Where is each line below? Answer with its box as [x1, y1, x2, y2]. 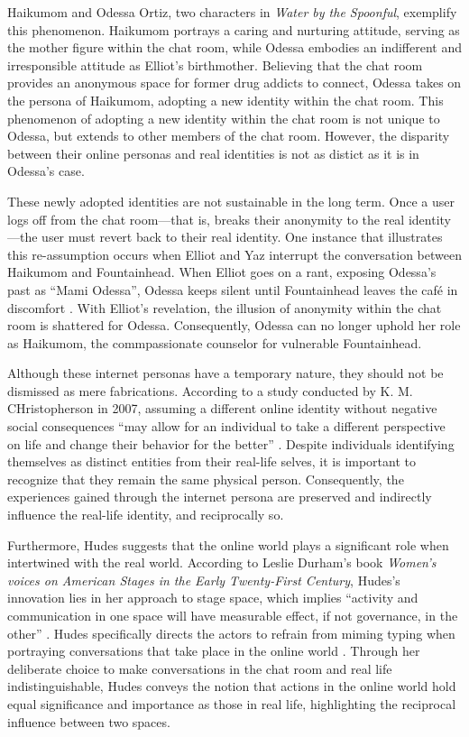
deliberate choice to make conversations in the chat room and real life [7, 659, 392, 677]
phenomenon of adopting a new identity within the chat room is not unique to [7, 108, 440, 127]
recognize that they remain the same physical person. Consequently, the [7, 469, 404, 488]
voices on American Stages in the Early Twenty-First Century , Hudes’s [7, 570, 400, 589]
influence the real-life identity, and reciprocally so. [7, 505, 284, 524]
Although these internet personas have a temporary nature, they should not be [7, 364, 444, 382]
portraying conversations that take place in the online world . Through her [7, 641, 420, 660]
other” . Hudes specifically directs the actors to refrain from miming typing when [7, 623, 455, 642]
